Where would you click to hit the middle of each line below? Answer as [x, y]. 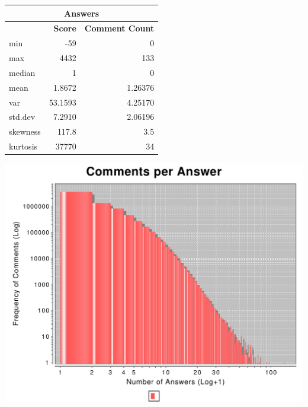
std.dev [22, 117]
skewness [25, 131]
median [22, 72]
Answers [82, 13]
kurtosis [23, 146]
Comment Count [119, 28]
